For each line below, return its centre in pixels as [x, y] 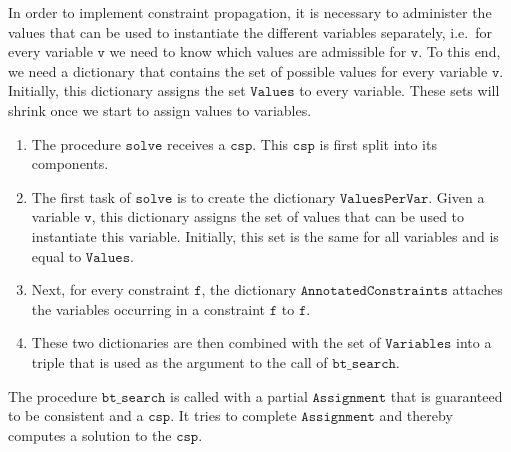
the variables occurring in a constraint [148, 308]
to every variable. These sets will [399, 90]
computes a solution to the [90, 434]
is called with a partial [239, 395]
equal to [56, 255]
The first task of [81, 196]
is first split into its [378, 143]
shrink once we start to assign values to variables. [160, 109]
